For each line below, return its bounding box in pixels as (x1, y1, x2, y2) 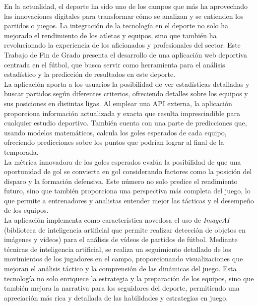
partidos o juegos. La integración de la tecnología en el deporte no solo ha (4, 20, 229, 31)
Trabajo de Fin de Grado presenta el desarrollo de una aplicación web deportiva (4, 49, 247, 60)
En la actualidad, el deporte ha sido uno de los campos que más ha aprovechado (4, 1, 248, 11)
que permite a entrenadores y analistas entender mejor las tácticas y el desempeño (4, 195, 254, 205)
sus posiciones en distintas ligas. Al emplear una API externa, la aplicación (4, 98, 232, 108)
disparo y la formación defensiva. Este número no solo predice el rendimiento (4, 176, 238, 186)
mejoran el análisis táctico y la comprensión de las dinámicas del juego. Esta (4, 263, 237, 274)
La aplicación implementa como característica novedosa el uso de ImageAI (4, 215, 230, 225)
